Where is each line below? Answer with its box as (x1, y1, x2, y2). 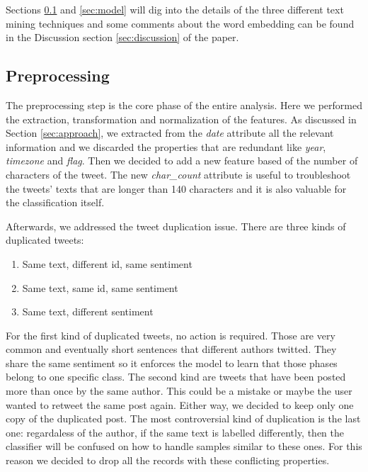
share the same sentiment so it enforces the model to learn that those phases (6, 355, 338, 370)
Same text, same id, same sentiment (22, 280, 178, 295)
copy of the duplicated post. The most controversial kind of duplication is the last (6, 411, 361, 426)
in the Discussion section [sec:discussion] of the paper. (6, 30, 239, 45)
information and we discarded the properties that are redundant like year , (6, 139, 326, 154)
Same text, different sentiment (22, 304, 154, 319)
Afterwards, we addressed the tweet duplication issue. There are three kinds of (6, 218, 346, 233)
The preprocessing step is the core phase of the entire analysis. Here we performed (6, 97, 362, 112)
